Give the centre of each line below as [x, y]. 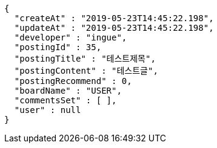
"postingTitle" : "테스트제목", [85, 59]
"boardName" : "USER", [68, 91]
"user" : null [48, 110]
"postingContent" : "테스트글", [86, 71]
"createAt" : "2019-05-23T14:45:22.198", [114, 18]
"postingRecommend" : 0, [73, 81]
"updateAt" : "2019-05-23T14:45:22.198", [114, 28]
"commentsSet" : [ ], [65, 100]
